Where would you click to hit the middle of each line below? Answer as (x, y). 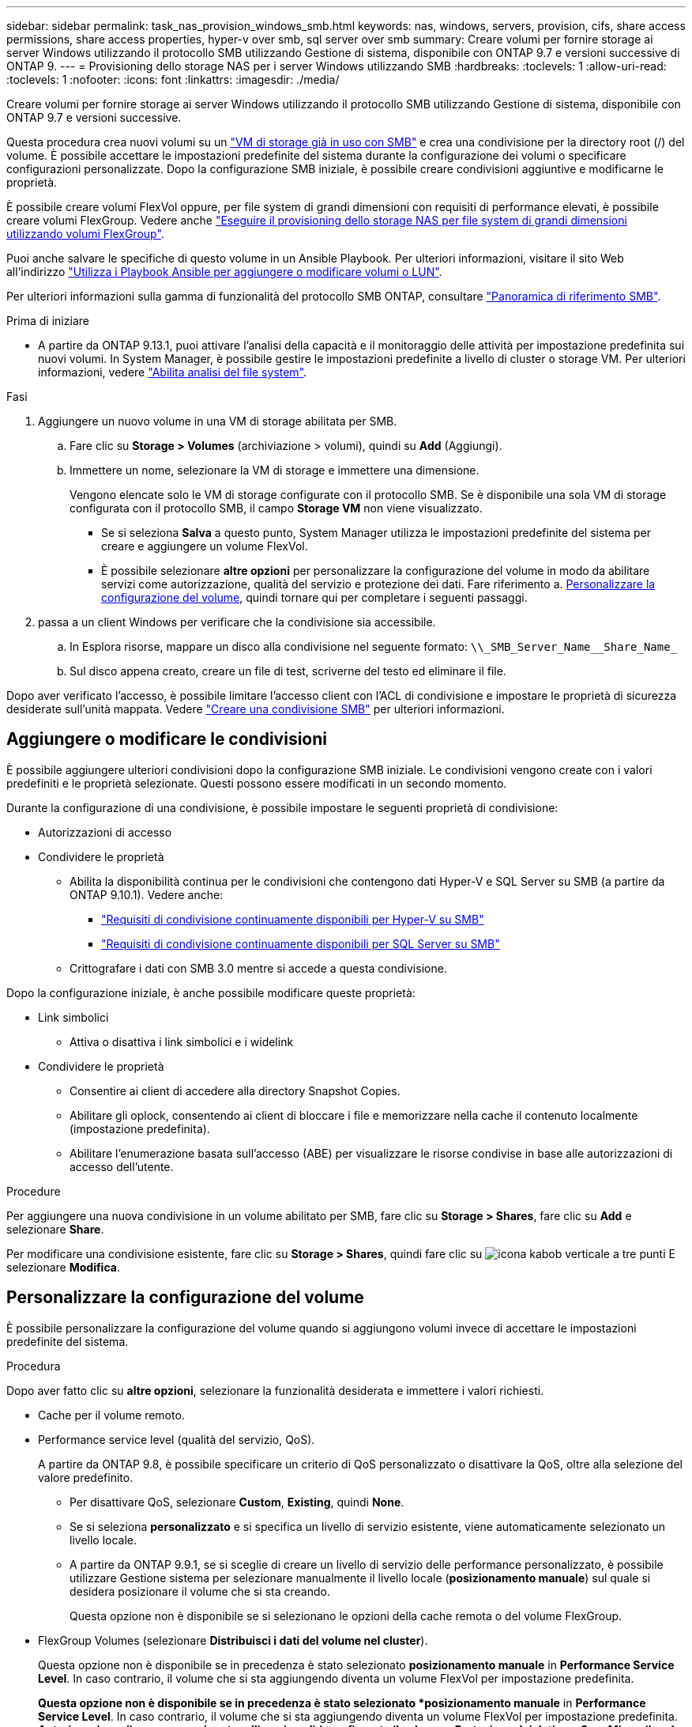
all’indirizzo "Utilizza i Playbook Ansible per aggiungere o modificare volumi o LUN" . (224, 272)
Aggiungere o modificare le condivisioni (167, 739)
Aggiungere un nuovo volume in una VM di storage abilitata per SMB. (218, 421)
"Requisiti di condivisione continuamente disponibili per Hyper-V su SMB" (293, 919)
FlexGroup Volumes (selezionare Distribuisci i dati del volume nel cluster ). (233, 1640)
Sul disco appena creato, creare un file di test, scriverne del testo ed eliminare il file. (288, 671)
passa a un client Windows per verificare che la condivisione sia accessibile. (237, 622)
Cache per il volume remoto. (111, 1415)
